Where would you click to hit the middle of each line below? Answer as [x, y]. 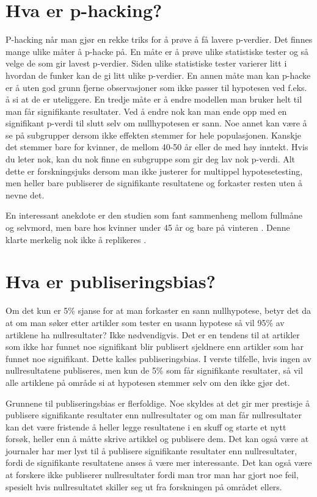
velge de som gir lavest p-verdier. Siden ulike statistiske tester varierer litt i [146, 63]
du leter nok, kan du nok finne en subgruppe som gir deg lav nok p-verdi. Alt [151, 159]
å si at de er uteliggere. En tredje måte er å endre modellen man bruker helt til [154, 99]
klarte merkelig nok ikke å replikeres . [76, 239]
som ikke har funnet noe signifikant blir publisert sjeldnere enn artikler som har [155, 346]
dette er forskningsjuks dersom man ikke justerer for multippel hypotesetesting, [154, 171]
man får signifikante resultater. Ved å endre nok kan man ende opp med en [146, 111]
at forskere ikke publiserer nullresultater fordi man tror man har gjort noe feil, [152, 475]
